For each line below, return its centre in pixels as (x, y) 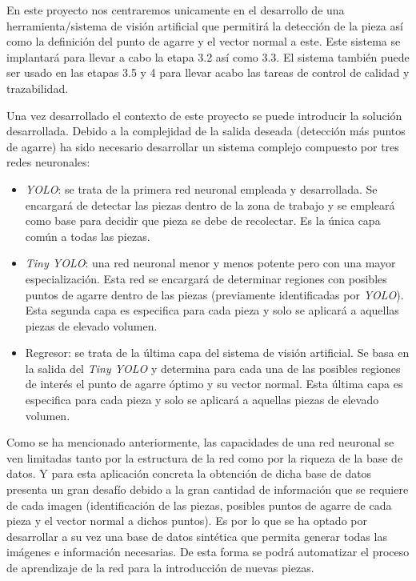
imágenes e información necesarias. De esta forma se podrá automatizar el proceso (208, 552)
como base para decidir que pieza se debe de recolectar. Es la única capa (203, 220)
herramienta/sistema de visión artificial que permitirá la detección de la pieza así (205, 25)
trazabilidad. (38, 88)
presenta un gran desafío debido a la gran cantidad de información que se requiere (208, 489)
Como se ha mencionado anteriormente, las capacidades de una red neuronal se (200, 442)
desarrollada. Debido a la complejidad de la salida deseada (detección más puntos (206, 131)
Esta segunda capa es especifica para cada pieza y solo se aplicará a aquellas (212, 310)
